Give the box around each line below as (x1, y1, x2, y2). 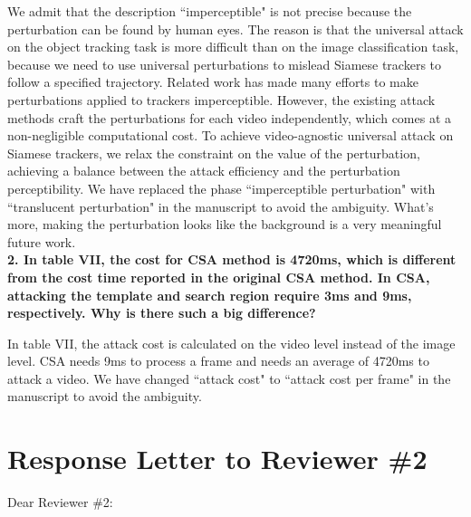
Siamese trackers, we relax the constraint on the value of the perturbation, (7, 143, 420, 162)
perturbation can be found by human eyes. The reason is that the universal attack (7, 19, 464, 38)
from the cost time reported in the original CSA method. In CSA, (7, 267, 430, 286)
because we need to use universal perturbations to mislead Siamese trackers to (7, 54, 442, 73)
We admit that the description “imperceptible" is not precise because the (7, 2, 412, 20)
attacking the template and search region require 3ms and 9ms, (7, 285, 412, 304)
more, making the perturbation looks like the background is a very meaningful (7, 215, 442, 234)
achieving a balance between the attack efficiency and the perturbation (7, 161, 400, 180)
